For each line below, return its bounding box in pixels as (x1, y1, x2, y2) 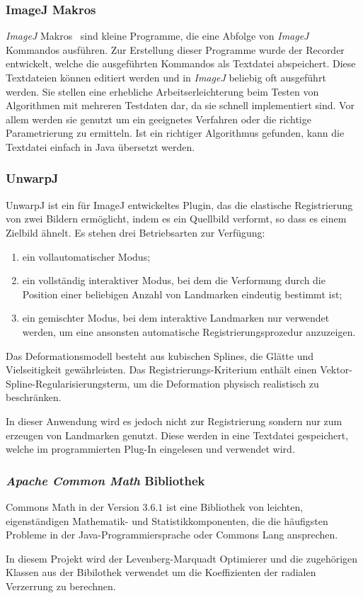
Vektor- (320, 362, 352, 377)
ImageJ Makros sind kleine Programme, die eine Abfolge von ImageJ (6, 28, 309, 43)
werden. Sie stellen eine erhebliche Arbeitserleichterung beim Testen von (6, 84, 319, 98)
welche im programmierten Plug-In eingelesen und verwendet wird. (6, 441, 295, 456)
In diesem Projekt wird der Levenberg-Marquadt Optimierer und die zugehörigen (6, 551, 358, 565)
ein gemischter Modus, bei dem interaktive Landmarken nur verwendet (22, 310, 330, 325)
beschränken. (6, 390, 62, 405)
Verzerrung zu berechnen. (6, 578, 116, 593)
